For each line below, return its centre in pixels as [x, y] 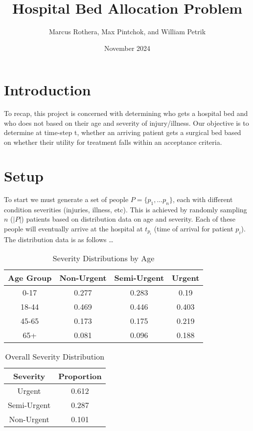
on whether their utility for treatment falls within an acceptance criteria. [113, 142]
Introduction [47, 90]
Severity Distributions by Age [103, 258]
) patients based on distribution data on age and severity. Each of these [128, 219]
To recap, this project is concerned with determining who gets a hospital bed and [126, 113]
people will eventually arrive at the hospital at [73, 228]
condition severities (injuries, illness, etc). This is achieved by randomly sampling [126, 209]
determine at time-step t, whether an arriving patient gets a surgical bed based [123, 132]
